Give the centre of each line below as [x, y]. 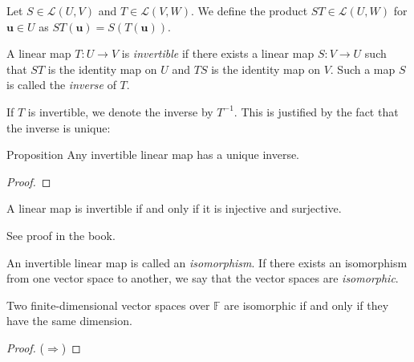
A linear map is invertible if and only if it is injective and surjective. [174, 208]
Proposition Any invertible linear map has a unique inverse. [153, 155]
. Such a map [363, 69]
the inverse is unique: [59, 127]
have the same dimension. [69, 321]
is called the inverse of [61, 85]
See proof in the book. [61, 235]
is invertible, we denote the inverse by [120, 111]
